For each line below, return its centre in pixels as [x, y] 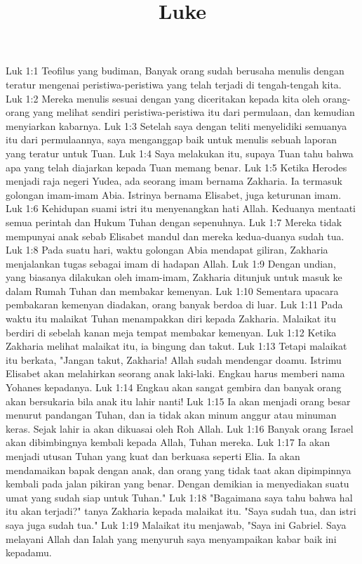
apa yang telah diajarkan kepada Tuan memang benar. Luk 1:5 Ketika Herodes [176, 167]
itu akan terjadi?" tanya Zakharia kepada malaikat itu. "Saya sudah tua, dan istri [181, 511]
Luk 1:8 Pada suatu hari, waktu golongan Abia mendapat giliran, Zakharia [167, 250]
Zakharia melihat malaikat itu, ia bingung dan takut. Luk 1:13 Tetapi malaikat [176, 346]
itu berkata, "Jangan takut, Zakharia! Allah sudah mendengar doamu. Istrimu [174, 359]
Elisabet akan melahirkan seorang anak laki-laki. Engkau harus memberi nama [175, 373]
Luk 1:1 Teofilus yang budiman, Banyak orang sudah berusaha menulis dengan [175, 71]
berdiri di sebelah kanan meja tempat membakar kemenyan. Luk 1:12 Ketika [171, 332]
